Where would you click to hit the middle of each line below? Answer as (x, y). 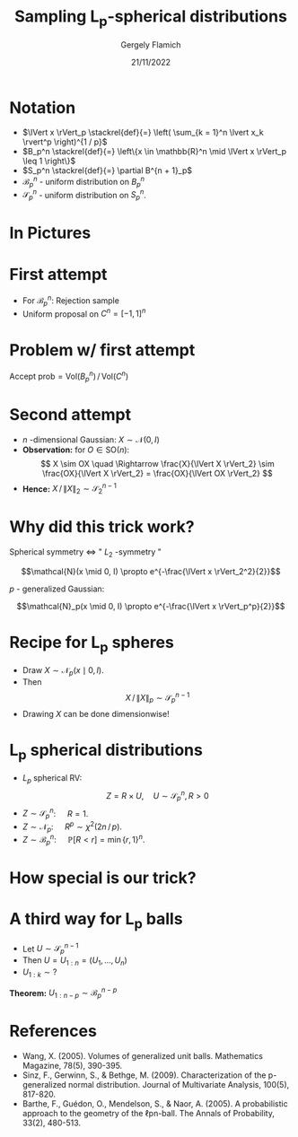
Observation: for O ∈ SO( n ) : (76, 450)
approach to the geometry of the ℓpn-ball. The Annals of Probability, (149, 1114)
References (53, 1032)
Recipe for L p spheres (92, 644)
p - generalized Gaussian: (57, 589)
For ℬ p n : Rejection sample (70, 301)
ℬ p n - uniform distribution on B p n (83, 182)
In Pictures (50, 233)
